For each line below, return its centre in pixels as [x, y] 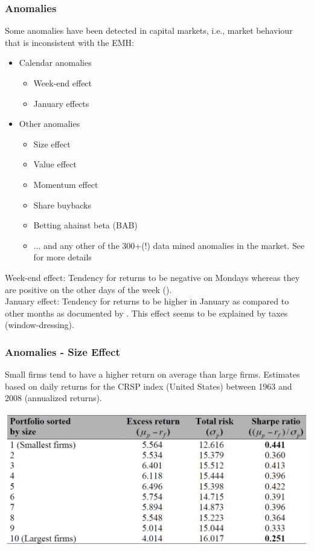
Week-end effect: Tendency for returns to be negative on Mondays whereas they [152, 277]
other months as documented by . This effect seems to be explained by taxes [146, 313]
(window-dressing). [40, 325]
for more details [62, 257]
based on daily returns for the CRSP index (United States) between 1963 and [149, 386]
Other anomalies [50, 124]
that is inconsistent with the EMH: [69, 42]
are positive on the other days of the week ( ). [88, 289]
